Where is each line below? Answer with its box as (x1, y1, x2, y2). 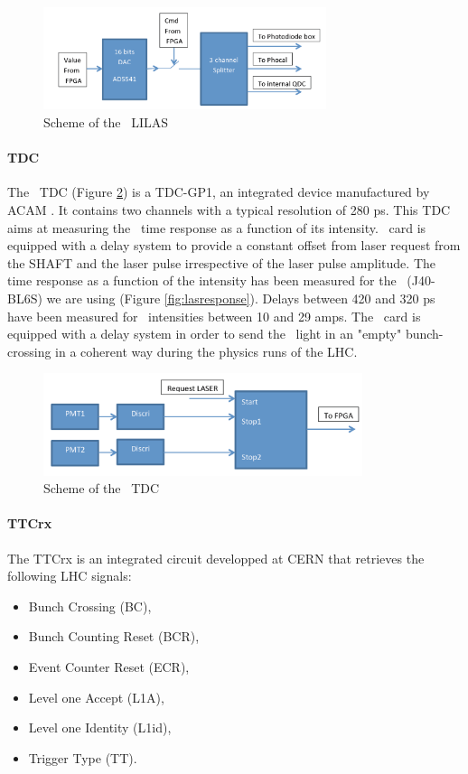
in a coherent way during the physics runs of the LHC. (55, 341, 358, 360)
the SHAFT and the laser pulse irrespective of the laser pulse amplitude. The (7, 253, 435, 272)
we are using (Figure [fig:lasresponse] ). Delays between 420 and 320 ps (46, 288, 435, 307)
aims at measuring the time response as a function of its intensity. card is (7, 218, 426, 237)
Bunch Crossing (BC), (28, 596, 152, 615)
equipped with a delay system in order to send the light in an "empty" (7, 324, 402, 343)
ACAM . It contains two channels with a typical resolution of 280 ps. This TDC (7, 200, 451, 219)
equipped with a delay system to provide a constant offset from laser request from (7, 236, 461, 255)
